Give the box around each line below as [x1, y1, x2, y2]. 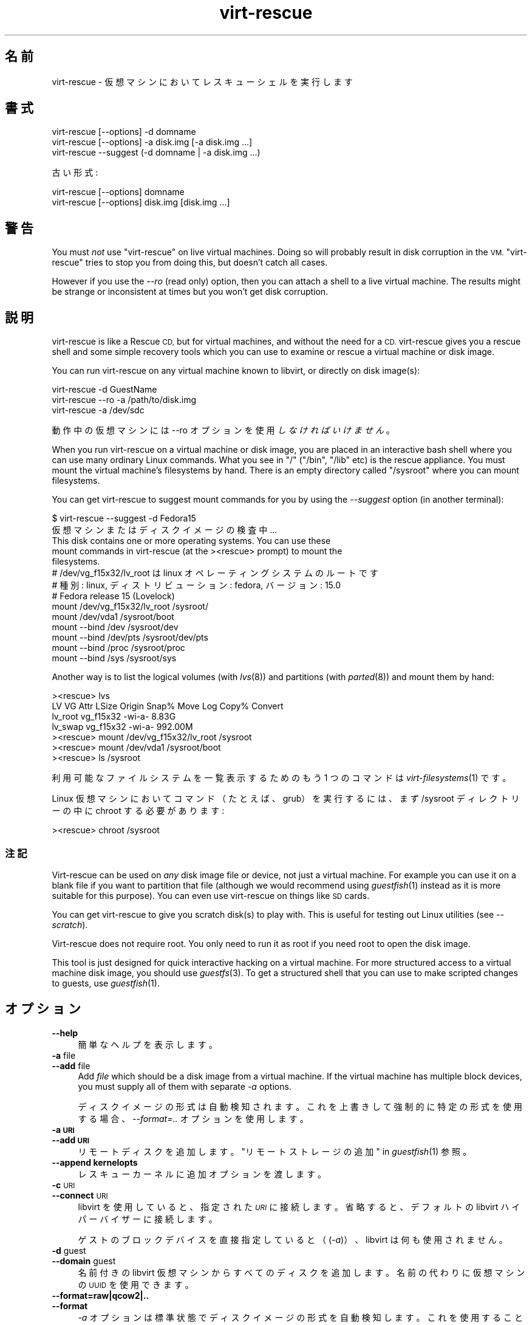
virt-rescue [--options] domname [52, 187, 185, 198]
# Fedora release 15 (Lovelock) [52, 591, 175, 602]
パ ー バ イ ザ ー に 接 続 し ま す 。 [78, 1213, 217, 1224]
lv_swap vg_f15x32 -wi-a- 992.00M [52, 721, 193, 732]
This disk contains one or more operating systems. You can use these [52, 535, 331, 546]
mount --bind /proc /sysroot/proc [52, 642, 185, 653]
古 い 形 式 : [52, 167, 98, 178]
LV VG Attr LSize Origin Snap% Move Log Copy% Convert [52, 701, 284, 712]
